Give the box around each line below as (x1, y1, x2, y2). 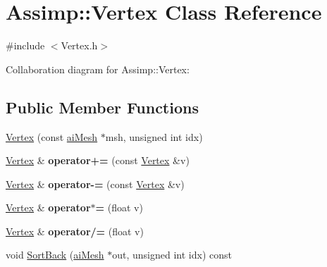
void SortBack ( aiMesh (6, 247, 104, 262)
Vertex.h (61, 38, 98, 53)
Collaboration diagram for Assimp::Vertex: (6, 61, 190, 76)
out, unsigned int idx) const (112, 247, 232, 262)
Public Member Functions (6, 96, 199, 118)
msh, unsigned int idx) (105, 129, 203, 144)
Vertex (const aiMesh (6, 129, 98, 144)
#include (6, 38, 45, 53)
